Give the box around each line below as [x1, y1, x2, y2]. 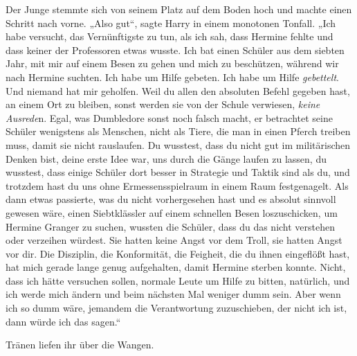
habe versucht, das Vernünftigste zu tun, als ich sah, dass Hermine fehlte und [6, 29, 333, 44]
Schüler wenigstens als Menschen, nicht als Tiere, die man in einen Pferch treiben [6, 124, 351, 139]
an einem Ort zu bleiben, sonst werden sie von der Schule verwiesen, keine [6, 97, 320, 112]
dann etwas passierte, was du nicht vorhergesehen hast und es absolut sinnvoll [6, 192, 336, 206]
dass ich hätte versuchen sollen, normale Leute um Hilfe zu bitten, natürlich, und [6, 273, 350, 287]
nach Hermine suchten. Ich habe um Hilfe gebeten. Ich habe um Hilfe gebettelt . [6, 69, 339, 84]
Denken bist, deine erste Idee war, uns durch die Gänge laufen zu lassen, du [6, 151, 327, 166]
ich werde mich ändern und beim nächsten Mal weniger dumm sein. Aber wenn [6, 287, 341, 301]
